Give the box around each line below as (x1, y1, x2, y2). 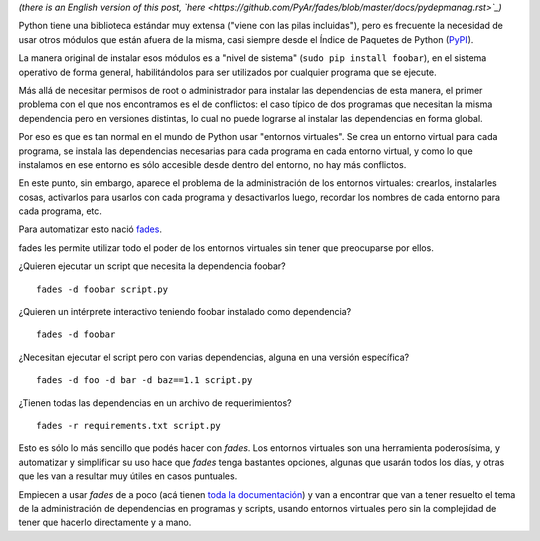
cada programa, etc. (18, 205, 102, 217)
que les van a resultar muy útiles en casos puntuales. (18, 470, 238, 482)
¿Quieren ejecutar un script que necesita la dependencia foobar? (18, 260, 287, 272)
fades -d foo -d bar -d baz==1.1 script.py (36, 375, 253, 386)
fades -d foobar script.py (36, 283, 169, 295)
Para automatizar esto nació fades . (18, 223, 162, 235)
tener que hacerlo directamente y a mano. (18, 516, 192, 529)
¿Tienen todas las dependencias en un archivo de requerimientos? (18, 396, 292, 409)
